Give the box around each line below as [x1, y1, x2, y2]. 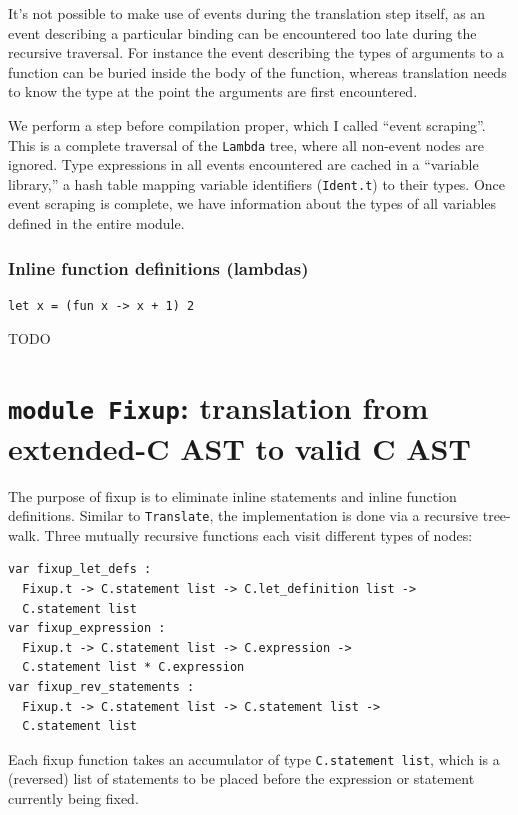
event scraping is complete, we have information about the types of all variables [8, 193, 497, 214]
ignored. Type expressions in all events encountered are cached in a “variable [8, 154, 479, 175]
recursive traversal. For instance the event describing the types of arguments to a [8, 42, 504, 63]
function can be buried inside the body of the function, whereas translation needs [8, 61, 507, 82]
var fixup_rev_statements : [8, 679, 195, 694]
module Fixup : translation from [8, 387, 429, 428]
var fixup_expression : [8, 621, 166, 636]
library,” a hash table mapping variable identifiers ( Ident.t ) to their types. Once [8, 173, 506, 194]
